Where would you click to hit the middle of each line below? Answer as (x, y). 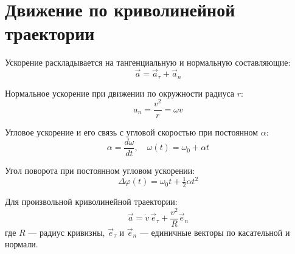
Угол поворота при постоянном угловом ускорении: (100, 170)
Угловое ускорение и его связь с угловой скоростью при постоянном (132, 132)
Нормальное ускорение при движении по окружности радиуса (120, 93)
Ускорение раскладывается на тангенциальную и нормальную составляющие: (148, 62)
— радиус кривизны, (67, 232)
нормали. (22, 244)
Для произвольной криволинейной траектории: (91, 201)
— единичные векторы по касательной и (215, 232)
